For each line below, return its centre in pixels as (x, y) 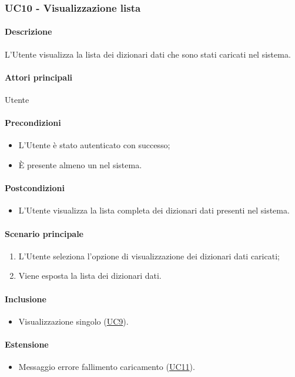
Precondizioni (33, 123)
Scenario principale (44, 233)
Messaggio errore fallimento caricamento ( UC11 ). (107, 367)
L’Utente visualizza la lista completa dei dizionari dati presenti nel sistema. (154, 210)
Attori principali (39, 77)
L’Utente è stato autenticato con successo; (94, 145)
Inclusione (26, 298)
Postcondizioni (35, 188)
